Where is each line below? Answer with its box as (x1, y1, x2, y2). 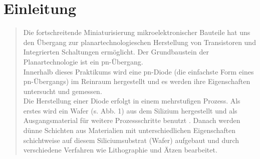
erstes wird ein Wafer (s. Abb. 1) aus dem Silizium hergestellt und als (23, 105, 237, 115)
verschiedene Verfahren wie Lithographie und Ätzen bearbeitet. (23, 144, 217, 155)
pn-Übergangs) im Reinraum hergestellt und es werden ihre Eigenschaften (23, 76, 250, 86)
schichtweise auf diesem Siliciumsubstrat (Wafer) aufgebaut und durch (23, 134, 239, 145)
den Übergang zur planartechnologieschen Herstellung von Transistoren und (23, 36, 256, 47)
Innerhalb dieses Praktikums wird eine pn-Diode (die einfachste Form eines (23, 66, 254, 76)
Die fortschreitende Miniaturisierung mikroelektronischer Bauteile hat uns (23, 27, 250, 37)
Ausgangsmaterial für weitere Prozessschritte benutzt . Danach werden (23, 115, 240, 125)
